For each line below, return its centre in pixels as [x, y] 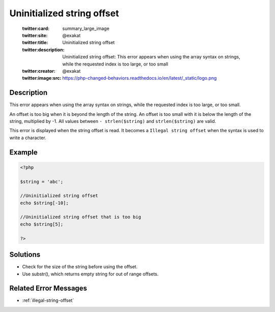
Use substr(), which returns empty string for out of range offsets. [90, 274]
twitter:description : [43, 50]
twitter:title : [35, 43]
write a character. [28, 138]
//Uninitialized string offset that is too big [80, 217]
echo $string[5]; [42, 224]
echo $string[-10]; [44, 203]
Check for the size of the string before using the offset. [80, 267]
